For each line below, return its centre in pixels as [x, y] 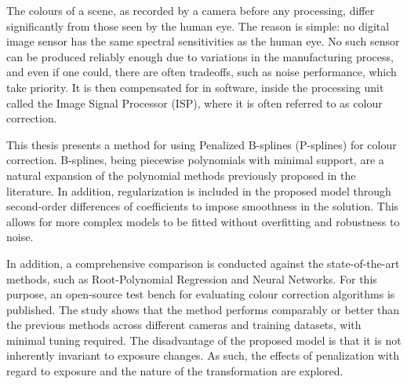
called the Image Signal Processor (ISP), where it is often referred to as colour [194, 102]
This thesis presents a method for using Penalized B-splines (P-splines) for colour [202, 144]
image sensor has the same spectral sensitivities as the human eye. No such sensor [203, 41]
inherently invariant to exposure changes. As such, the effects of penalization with [203, 355]
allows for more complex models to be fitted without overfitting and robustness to [203, 221]
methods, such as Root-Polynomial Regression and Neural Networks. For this [192, 278]
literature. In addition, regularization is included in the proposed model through [199, 190]
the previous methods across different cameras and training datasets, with [184, 325]
